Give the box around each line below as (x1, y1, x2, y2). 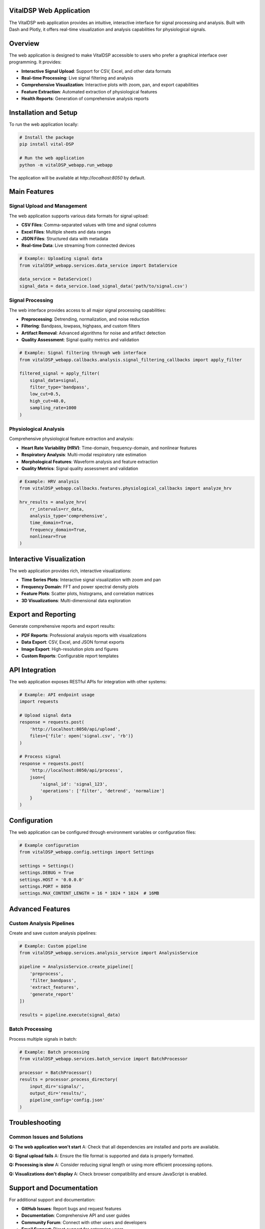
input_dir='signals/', (29, 1083, 84, 1089)
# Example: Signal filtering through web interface (19, 350, 147, 356)
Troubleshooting (9, 1118, 61, 1127)
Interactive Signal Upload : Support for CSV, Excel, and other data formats (21, 68, 171, 74)
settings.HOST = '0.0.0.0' (19, 877, 84, 882)
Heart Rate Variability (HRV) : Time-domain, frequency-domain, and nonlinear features (21, 445, 197, 451)
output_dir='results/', (29, 1090, 87, 1096)
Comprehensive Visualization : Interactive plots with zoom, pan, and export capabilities (21, 82, 199, 88)
